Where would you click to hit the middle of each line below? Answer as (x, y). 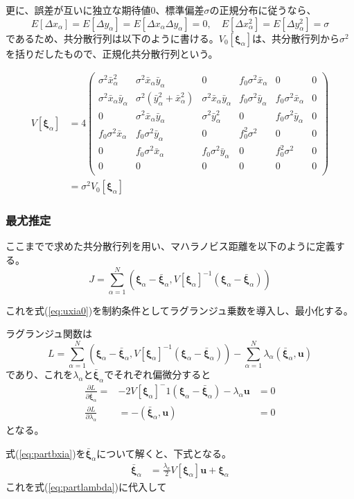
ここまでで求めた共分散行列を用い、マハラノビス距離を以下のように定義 (170, 246)
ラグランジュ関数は (49, 333)
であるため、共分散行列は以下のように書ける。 (112, 38)
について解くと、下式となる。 (164, 453)
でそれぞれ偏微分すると (158, 374)
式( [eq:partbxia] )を (46, 453)
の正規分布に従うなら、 (263, 10)
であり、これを (39, 374)
